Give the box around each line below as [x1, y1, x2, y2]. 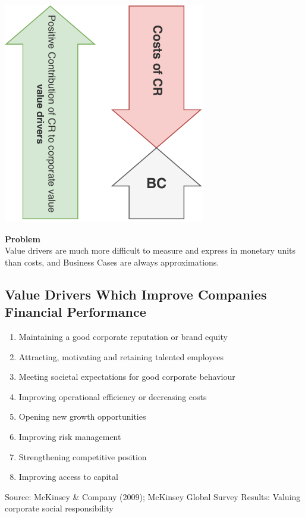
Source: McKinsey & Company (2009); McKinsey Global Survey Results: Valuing [5, 490, 301, 503]
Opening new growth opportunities [18, 410, 146, 423]
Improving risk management [18, 430, 121, 442]
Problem [5, 232, 40, 245]
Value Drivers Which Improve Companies [5, 285, 267, 303]
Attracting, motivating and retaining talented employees [18, 350, 224, 363]
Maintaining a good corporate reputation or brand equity [18, 330, 228, 342]
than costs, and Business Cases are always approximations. [5, 255, 219, 268]
